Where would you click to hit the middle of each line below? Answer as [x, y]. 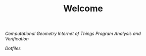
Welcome [83, 9]
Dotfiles [13, 48]
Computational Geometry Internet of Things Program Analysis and [73, 34]
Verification [17, 39]
